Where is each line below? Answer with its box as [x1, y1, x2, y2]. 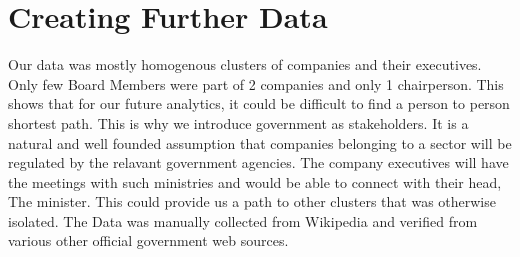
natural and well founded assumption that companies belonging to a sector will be [8, 132, 512, 153]
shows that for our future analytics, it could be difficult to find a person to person [8, 93, 510, 114]
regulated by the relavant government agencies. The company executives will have [8, 152, 509, 173]
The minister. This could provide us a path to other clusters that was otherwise [8, 191, 496, 212]
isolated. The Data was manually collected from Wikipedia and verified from [8, 210, 478, 231]
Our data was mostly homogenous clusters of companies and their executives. [8, 54, 482, 75]
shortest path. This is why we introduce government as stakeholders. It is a [8, 112, 469, 133]
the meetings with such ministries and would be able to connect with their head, [8, 171, 502, 192]
